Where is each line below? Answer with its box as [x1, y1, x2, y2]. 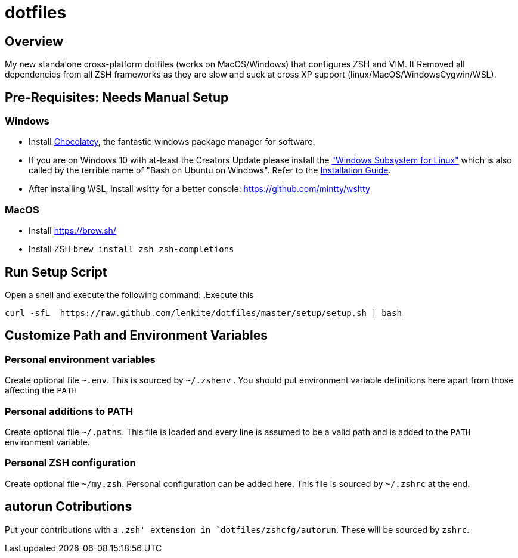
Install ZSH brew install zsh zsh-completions [29, 244, 234, 255]
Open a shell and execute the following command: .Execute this [5, 289, 254, 300]
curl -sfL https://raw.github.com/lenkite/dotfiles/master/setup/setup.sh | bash [5, 308, 402, 318]
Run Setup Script [5, 264, 107, 280]
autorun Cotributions [5, 499, 132, 514]
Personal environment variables [5, 353, 156, 365]
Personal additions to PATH [5, 405, 134, 417]
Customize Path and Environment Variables [5, 328, 268, 343]
